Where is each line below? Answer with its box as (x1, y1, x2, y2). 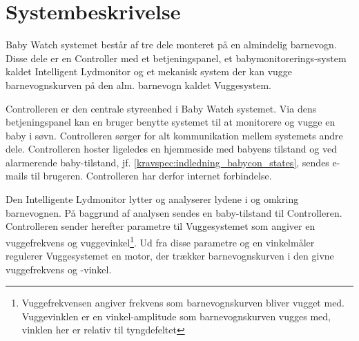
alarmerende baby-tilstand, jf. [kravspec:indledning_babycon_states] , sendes (6, 155, 329, 169)
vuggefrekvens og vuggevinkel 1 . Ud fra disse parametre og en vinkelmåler (6, 233, 315, 249)
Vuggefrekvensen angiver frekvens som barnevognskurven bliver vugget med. (21, 295, 345, 310)
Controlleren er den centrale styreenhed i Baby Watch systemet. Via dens (6, 101, 317, 115)
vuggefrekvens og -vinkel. (6, 262, 112, 276)
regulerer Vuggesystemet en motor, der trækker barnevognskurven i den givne (6, 249, 334, 263)
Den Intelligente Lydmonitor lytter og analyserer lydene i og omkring (6, 192, 299, 206)
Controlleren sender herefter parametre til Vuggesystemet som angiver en (6, 219, 316, 233)
